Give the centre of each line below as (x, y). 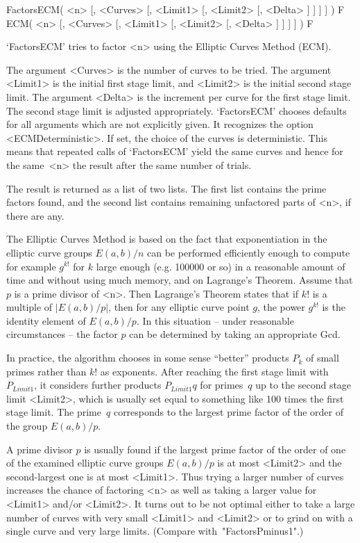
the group (27, 426)
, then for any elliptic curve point (179, 307)
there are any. (35, 215)
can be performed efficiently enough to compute (249, 252)
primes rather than (46, 371)
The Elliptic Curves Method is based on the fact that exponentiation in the (167, 239)
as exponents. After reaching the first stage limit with (214, 371)
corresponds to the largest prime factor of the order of (228, 412)
